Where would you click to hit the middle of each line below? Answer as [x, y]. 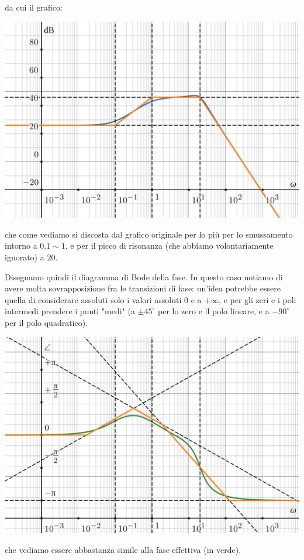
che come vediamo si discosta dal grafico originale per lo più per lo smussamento [149, 234]
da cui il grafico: [34, 7]
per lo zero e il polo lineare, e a [214, 311]
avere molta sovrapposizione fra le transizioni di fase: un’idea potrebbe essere [143, 288]
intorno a [21, 245]
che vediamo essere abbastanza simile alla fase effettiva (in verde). [123, 549]
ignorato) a [25, 257]
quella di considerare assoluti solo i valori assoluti [93, 299]
